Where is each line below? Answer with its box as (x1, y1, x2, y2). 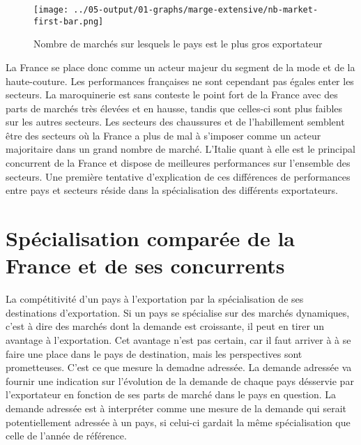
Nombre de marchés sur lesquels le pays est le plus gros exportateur (33, 36, 323, 51)
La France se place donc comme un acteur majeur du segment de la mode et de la (6, 59, 355, 74)
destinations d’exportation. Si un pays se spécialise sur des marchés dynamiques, (6, 305, 350, 319)
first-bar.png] (33, 16, 104, 27)
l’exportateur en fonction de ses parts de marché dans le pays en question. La (6, 387, 337, 402)
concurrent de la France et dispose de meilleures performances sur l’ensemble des (6, 156, 351, 170)
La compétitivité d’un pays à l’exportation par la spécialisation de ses (6, 292, 304, 306)
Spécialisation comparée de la (6, 224, 295, 252)
